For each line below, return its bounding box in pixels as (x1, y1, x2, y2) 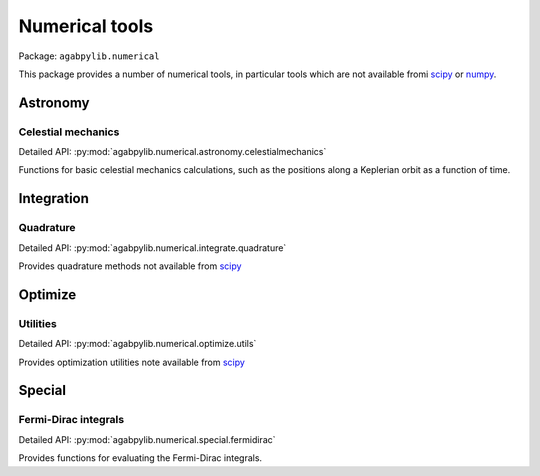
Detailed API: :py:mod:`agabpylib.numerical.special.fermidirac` (18, 433, 276, 445)
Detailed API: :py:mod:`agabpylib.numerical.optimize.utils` (18, 338, 257, 350)
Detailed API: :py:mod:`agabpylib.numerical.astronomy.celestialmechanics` (18, 146, 327, 158)
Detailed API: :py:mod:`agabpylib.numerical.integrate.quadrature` (18, 241, 287, 254)
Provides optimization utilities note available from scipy (18, 356, 245, 368)
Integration (18, 190, 90, 207)
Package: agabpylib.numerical (18, 50, 160, 62)
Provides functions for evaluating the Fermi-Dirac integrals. (18, 452, 263, 464)
